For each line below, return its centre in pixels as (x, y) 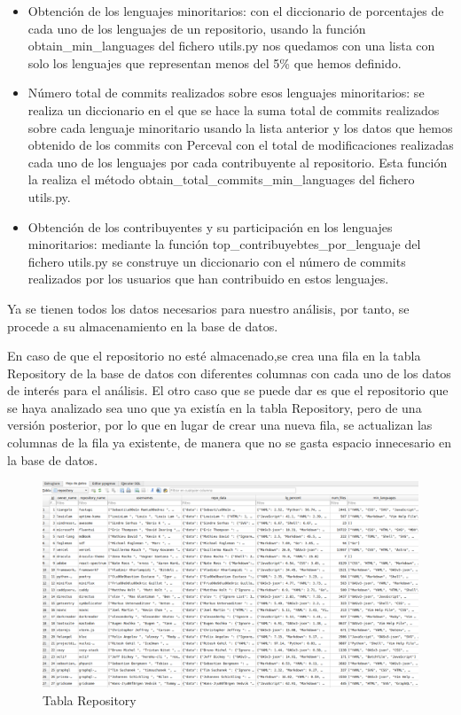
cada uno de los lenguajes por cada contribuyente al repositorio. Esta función (238, 162)
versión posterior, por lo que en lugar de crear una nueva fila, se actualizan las (220, 425)
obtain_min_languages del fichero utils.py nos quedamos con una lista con (231, 46)
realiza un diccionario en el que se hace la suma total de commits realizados (234, 109)
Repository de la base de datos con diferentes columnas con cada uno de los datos (229, 373)
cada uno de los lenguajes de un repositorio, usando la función (197, 28)
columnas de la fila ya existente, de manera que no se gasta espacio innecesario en (229, 443)
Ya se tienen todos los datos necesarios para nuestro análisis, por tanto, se (208, 308)
